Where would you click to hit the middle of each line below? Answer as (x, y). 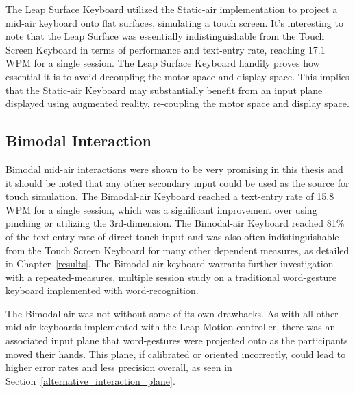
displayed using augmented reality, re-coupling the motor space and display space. (177, 103)
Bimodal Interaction (79, 141)
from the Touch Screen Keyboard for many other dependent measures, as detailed (177, 250)
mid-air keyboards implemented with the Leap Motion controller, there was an (171, 327)
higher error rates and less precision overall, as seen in (119, 367)
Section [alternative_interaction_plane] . (90, 380)
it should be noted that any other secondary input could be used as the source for (177, 182)
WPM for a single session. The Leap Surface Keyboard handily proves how (163, 63)
